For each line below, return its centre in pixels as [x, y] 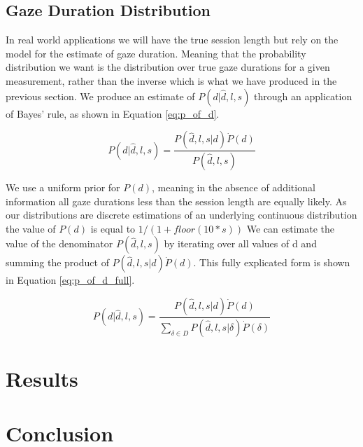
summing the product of [57, 262]
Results [42, 379]
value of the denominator [59, 243]
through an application [303, 96]
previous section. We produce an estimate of [100, 96]
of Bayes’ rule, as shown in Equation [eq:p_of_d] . [113, 113]
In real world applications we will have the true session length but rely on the [172, 40]
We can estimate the [290, 228]
